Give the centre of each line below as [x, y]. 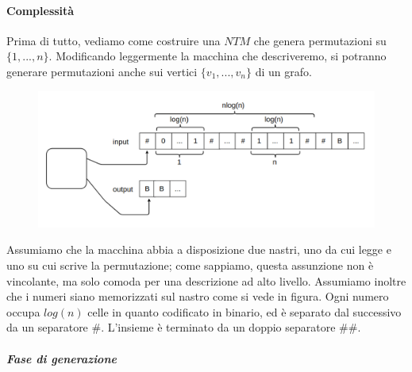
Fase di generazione [62, 358]
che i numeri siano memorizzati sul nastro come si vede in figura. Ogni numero [198, 296]
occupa [23, 311]
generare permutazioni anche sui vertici [102, 71]
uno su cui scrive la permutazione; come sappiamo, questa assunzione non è [190, 265]
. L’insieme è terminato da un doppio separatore [218, 327]
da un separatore [47, 327]
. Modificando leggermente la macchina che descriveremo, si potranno [218, 56]
